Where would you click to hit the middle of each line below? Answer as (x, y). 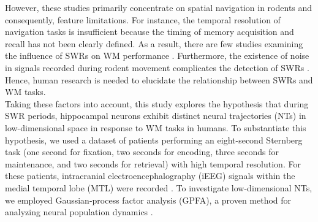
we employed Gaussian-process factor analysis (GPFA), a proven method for (148, 200)
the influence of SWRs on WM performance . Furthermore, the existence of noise (157, 55)
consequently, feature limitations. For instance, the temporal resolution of (143, 19)
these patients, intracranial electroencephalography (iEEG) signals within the (150, 176)
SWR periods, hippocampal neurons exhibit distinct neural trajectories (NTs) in (156, 116)
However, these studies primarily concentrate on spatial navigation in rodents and (159, 7)
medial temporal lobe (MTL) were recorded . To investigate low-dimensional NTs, (159, 187)
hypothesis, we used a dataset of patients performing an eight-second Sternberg (154, 140)
